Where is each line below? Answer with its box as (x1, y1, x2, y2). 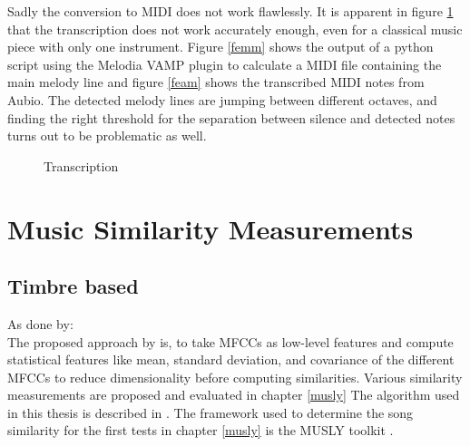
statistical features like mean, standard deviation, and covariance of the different (7, 350, 455, 369)
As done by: (7, 314, 73, 333)
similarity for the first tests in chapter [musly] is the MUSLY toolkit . (7, 421, 394, 440)
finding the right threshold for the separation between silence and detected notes (7, 108, 455, 127)
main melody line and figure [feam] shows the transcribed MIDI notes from (7, 73, 425, 92)
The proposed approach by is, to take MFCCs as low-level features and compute (7, 332, 454, 351)
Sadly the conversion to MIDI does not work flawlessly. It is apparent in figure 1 (7, 2, 454, 20)
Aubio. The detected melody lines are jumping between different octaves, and (7, 90, 437, 109)
